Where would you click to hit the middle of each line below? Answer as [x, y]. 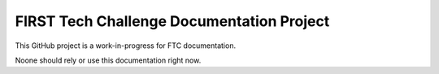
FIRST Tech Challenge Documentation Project [172, 21]
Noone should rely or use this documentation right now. [108, 60]
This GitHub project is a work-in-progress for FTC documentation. [125, 46]
